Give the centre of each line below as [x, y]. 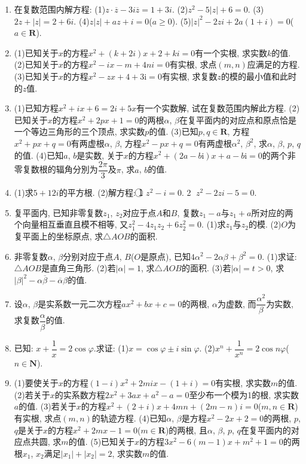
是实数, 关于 [100, 155]
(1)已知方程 [36, 108]
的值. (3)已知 [174, 131]
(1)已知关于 [36, 52]
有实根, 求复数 [189, 76]
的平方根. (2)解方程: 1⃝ [101, 192]
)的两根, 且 [186, 430]
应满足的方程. [273, 64]
